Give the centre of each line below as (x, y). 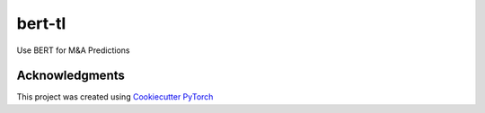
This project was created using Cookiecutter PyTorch (115, 97)
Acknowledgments (71, 76)
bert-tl (41, 23)
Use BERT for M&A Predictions (73, 50)
